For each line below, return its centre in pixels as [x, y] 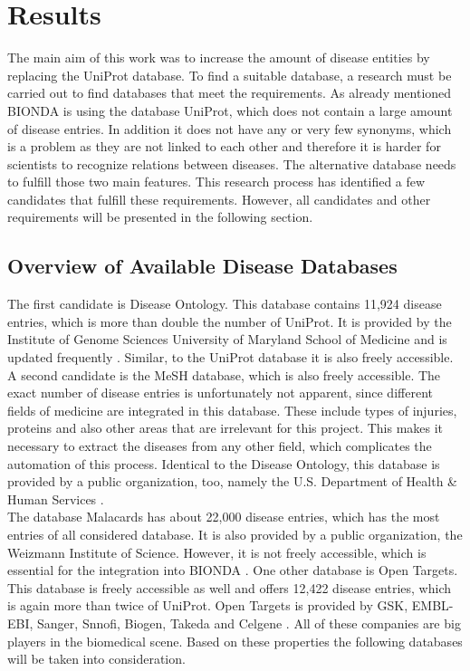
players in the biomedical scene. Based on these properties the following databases [235, 641]
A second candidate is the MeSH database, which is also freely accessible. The [224, 374]
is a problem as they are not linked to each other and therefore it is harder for [224, 146]
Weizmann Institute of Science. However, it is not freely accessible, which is [217, 552]
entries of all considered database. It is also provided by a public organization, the [235, 534]
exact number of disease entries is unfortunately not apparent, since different [220, 393]
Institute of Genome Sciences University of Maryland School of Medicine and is [227, 339]
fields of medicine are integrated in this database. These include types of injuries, [232, 410]
